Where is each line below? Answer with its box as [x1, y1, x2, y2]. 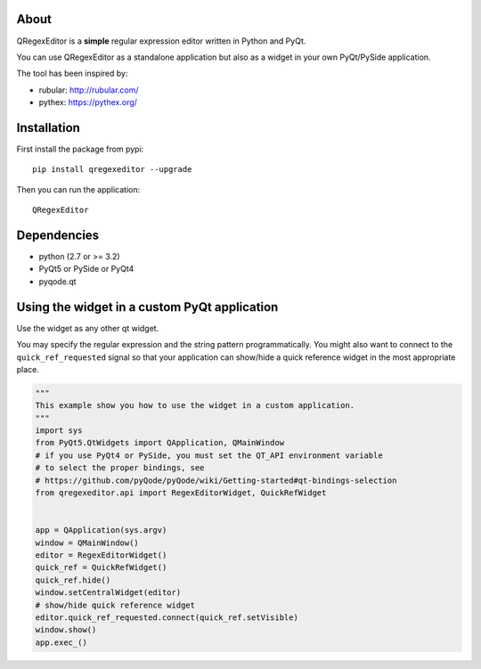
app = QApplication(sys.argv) [35, 526, 167, 535]
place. [16, 363, 40, 374]
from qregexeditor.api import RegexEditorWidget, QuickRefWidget [35, 488, 327, 498]
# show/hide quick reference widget [35, 600, 196, 610]
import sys [35, 426, 83, 436]
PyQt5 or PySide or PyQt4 [38, 264, 135, 274]
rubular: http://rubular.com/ [38, 85, 139, 95]
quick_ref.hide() [35, 575, 111, 585]
